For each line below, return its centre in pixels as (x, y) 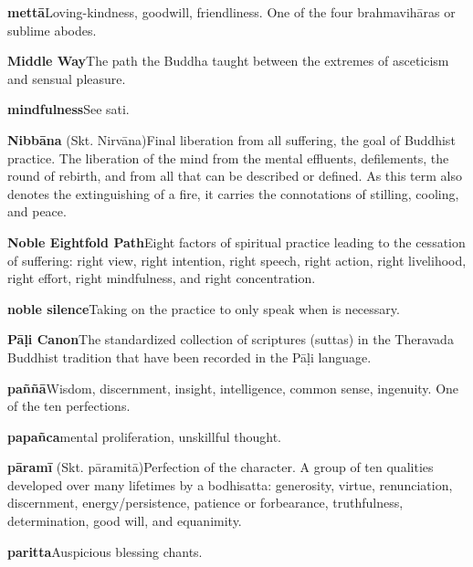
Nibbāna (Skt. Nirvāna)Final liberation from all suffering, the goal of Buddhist (231, 139)
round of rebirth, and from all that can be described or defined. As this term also (235, 176)
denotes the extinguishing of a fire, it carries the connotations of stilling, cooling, (233, 193)
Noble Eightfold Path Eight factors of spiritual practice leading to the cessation (236, 241)
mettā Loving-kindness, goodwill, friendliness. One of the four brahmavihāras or (231, 12)
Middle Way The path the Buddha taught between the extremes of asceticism (228, 61)
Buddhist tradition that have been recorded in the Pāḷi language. (189, 357)
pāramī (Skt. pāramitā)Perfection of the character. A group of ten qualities (221, 467)
